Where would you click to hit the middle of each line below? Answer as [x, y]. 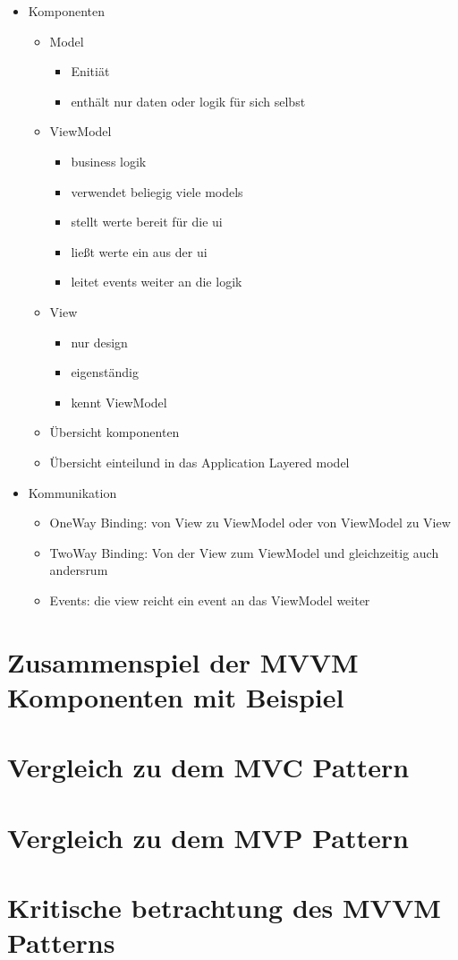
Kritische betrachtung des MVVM [224, 907]
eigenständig [105, 372]
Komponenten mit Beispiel [176, 696]
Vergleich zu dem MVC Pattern [208, 767]
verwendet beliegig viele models [157, 191]
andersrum [79, 570]
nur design [99, 342]
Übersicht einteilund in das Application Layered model [199, 462]
